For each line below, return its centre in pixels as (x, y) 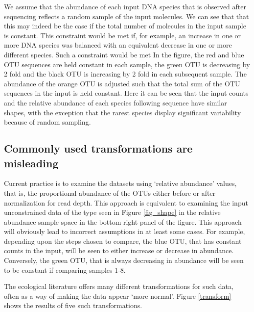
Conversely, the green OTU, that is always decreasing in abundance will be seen (124, 260)
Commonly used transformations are (98, 148)
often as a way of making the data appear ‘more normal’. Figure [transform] (118, 296)
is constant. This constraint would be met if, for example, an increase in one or (122, 35)
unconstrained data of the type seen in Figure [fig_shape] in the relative (112, 212)
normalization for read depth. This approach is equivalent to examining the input (126, 202)
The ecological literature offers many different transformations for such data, (119, 286)
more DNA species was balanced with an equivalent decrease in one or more (118, 45)
